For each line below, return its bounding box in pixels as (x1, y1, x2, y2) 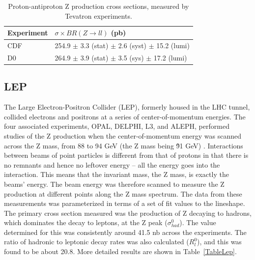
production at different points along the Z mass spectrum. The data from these (4, 188, 242, 199)
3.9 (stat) (80, 52, 109, 62)
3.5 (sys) (118, 52, 144, 62)
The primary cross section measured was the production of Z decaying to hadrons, (4, 207, 252, 218)
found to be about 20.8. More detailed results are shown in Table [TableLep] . (4, 246, 237, 257)
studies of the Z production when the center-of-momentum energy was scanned (4, 130, 241, 141)
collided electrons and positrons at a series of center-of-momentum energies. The (4, 111, 246, 121)
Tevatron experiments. (65, 10, 132, 21)
